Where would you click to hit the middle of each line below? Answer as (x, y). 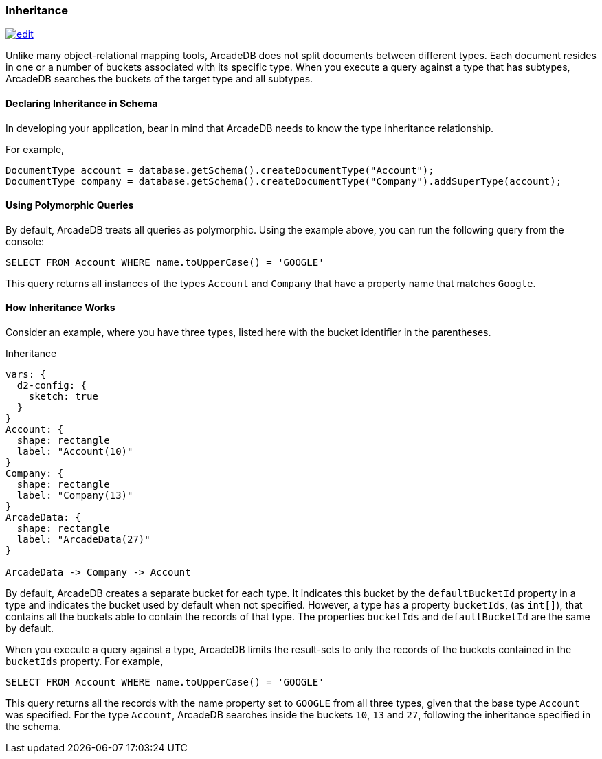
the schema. (33, 727)
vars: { (26, 375)
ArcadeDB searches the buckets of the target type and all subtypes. (159, 79)
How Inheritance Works (60, 308)
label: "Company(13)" (75, 496)
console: (25, 241)
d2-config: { (52, 386)
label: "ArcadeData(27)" (83, 540)
